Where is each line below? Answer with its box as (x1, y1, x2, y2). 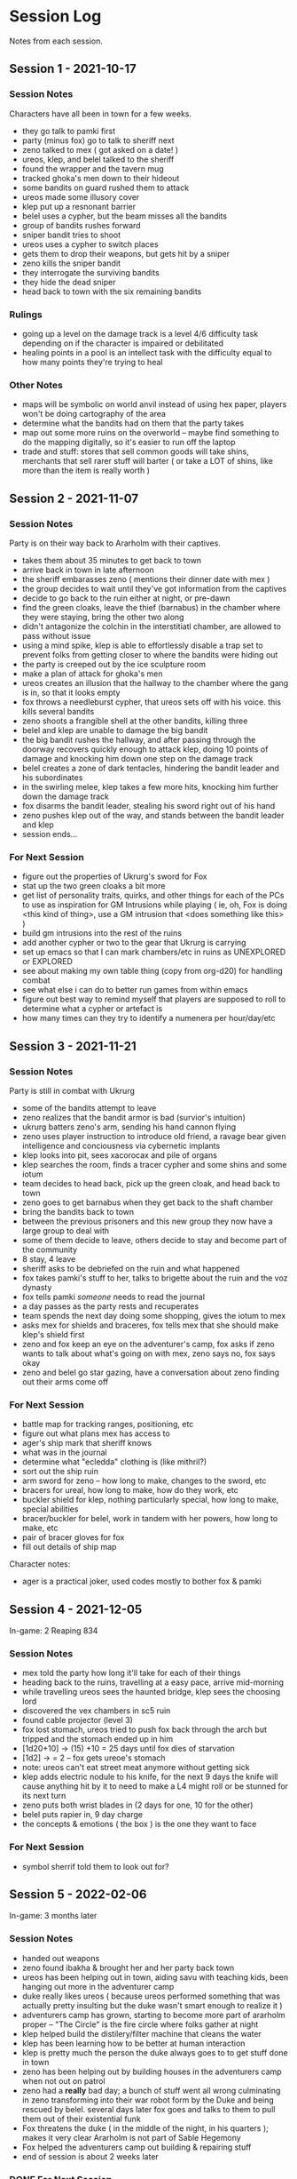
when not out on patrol (21, 2075, 106, 2086)
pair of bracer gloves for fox (21, 1532, 125, 1543)
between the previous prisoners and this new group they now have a (21, 1216, 273, 1226)
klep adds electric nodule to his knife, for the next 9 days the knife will (21, 1771, 278, 1783)
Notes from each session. (9, 36, 104, 46)
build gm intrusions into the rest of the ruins (21, 928, 182, 938)
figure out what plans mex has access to (21, 1428, 170, 1439)
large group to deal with (21, 1225, 110, 1236)
